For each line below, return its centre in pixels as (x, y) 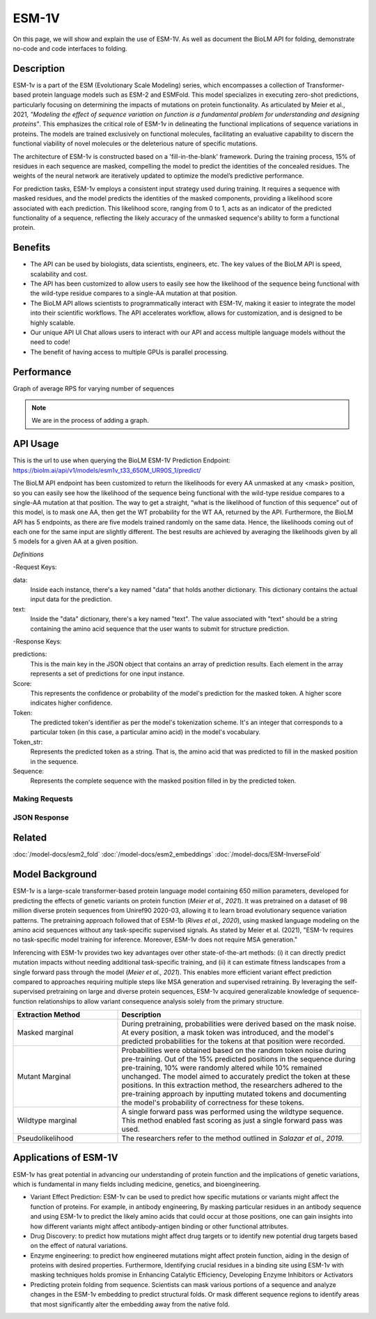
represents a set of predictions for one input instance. (107, 674)
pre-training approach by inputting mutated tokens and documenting (234, 1094)
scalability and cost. (59, 274)
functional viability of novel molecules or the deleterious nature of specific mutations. (135, 143)
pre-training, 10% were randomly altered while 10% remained (222, 1068)
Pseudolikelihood (45, 1139)
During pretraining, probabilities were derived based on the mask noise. (239, 1024)
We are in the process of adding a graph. (90, 421)
